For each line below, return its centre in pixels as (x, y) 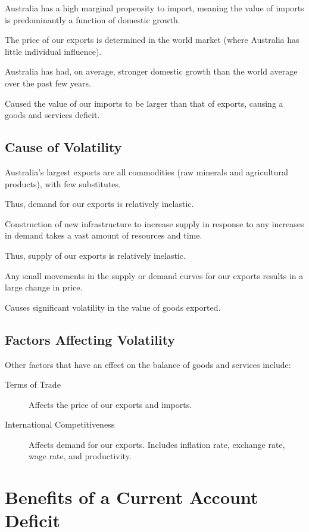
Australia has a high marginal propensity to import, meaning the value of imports (154, 8)
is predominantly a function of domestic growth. (93, 19)
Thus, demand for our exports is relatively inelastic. (99, 204)
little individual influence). (53, 51)
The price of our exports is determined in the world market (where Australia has (152, 40)
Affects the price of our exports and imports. (110, 404)
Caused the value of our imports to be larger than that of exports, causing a (144, 103)
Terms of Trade (33, 384)
